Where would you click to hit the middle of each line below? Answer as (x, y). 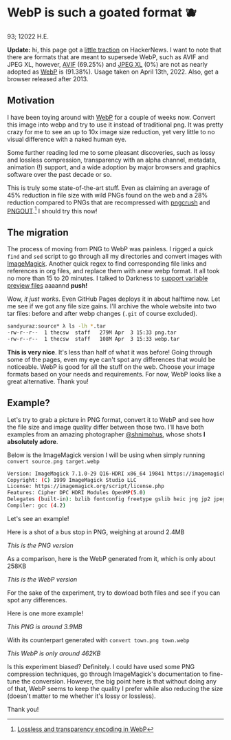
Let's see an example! (38, 518)
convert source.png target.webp (53, 461)
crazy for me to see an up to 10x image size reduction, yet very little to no (111, 131)
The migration (38, 232)
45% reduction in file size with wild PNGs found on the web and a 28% (108, 195)
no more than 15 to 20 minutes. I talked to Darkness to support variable (108, 278)
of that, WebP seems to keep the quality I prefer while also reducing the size (115, 688)
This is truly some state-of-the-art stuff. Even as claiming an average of (108, 188)
